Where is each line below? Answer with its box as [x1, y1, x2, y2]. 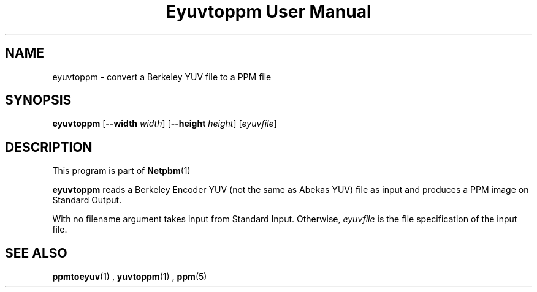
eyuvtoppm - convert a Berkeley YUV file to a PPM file [52, 71, 272, 82]
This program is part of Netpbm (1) [52, 165, 191, 176]
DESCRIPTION [5, 139, 93, 155]
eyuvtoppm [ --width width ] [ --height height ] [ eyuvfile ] [52, 118, 277, 129]
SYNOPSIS [5, 92, 72, 108]
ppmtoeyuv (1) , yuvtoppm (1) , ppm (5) [52, 271, 207, 282]
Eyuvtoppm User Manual [166, 1, 371, 22]
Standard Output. [52, 195, 122, 206]
